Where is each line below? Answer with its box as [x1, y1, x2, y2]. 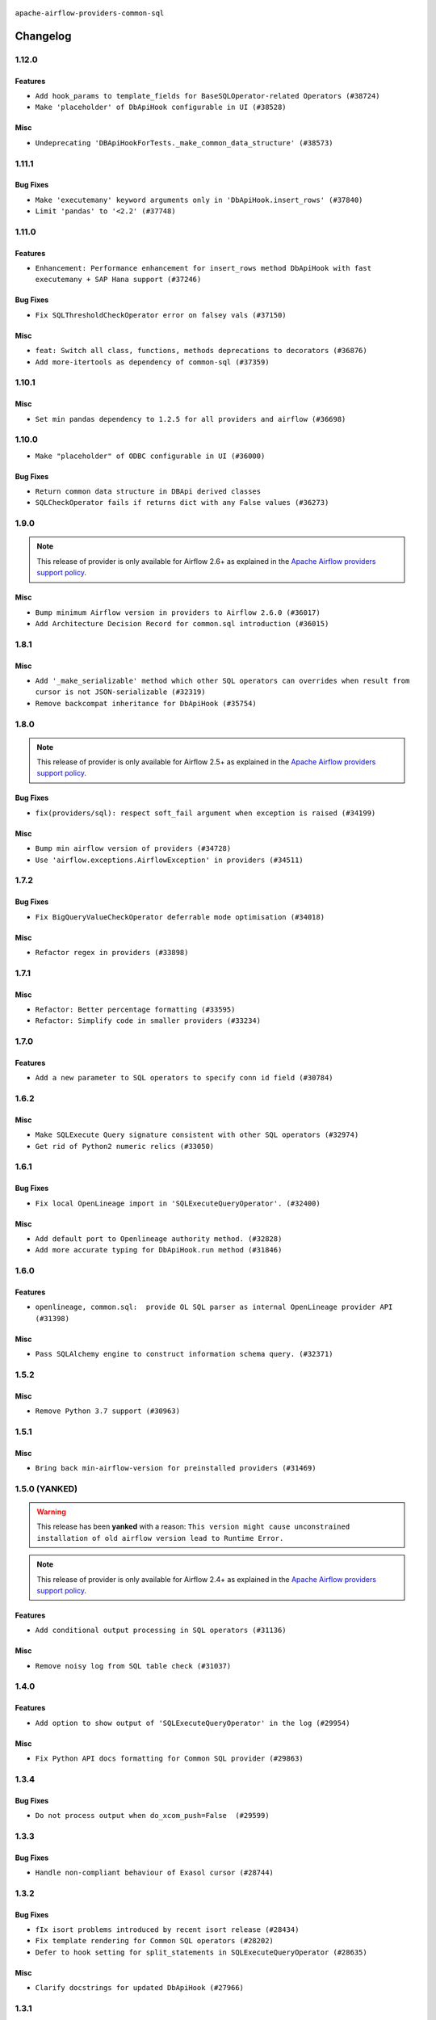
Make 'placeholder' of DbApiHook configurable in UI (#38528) [35, 103, 287, 112]
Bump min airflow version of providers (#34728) [35, 844, 232, 853]
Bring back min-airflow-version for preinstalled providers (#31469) [35, 1463, 317, 1472]
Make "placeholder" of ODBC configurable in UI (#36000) [35, 451, 266, 461]
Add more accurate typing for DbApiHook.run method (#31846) [35, 1245, 283, 1255]
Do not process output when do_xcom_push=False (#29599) [35, 1811, 270, 1820]
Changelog [15, 29, 72, 43]
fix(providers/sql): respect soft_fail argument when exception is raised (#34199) [35, 808, 376, 818]
